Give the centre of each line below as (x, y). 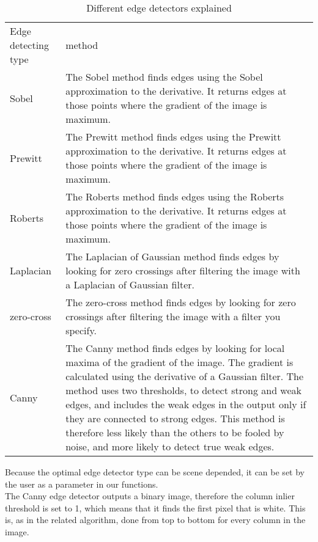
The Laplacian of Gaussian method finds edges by (172, 256)
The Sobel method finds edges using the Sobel (164, 77)
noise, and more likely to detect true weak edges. (170, 446)
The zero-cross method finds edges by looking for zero (181, 302)
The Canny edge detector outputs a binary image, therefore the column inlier (150, 496)
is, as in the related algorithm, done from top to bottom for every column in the (155, 520)
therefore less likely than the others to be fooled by (175, 432)
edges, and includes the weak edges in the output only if (186, 404)
